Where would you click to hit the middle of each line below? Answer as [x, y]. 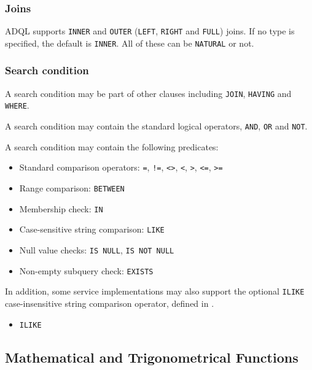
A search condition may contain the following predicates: [112, 146]
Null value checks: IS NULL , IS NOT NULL [97, 249]
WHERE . [17, 105]
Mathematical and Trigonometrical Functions [152, 357]
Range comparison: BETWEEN [72, 187]
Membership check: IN [61, 208]
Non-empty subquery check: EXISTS [86, 270]
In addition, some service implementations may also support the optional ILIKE [155, 291]
